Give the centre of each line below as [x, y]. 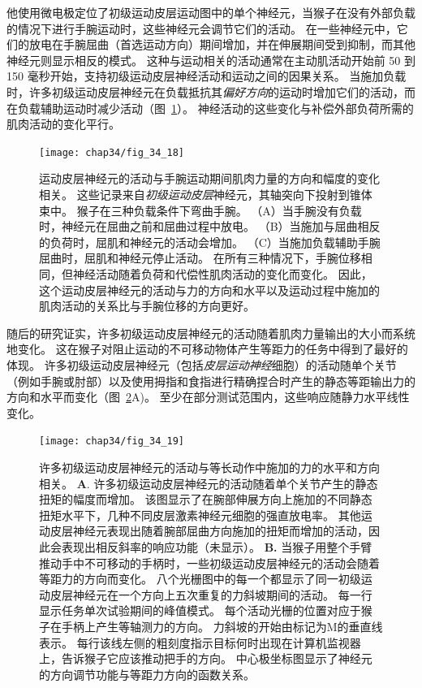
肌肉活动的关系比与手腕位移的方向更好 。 [147, 306]
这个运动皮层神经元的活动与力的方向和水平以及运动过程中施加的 [209, 290]
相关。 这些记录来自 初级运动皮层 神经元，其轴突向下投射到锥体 [206, 194]
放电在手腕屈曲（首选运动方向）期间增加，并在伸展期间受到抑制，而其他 [222, 44]
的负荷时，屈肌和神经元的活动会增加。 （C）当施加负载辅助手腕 [210, 242]
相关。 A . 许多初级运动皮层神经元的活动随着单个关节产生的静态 [209, 483]
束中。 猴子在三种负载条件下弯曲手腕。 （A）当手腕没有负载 [200, 210]
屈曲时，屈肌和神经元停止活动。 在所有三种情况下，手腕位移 [200, 258]
